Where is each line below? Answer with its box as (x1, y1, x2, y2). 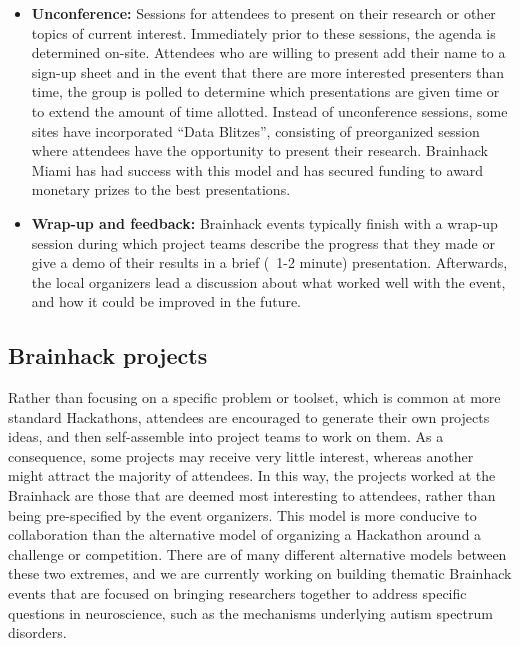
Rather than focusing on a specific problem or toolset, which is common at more (8, 387, 501, 408)
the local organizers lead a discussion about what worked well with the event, (31, 271, 506, 292)
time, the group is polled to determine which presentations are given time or (31, 81, 500, 102)
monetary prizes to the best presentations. (31, 179, 291, 200)
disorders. (8, 622, 67, 643)
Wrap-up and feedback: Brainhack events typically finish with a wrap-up (31, 212, 498, 233)
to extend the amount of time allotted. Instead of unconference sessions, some (31, 100, 508, 121)
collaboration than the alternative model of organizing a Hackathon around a (8, 524, 482, 545)
